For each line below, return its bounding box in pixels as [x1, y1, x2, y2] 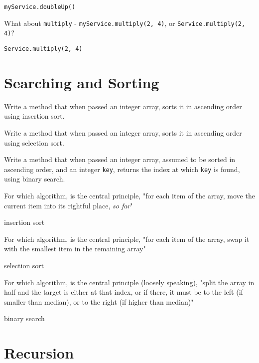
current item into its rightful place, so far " [4, 200, 133, 210]
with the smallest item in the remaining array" [4, 243, 146, 254]
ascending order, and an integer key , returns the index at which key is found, [4, 164, 240, 174]
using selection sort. [4, 137, 64, 148]
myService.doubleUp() [4, 3, 76, 10]
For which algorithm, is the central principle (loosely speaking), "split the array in [4, 277, 255, 287]
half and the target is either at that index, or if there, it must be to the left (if [4, 287, 243, 297]
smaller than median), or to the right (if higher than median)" [4, 296, 194, 307]
